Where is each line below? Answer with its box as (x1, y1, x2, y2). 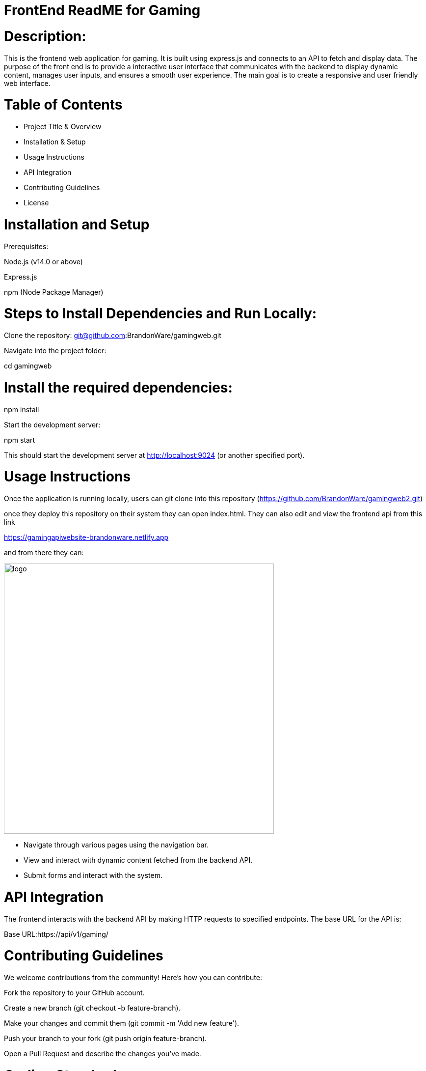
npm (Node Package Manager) (4, 287, 104, 296)
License (24, 198, 49, 207)
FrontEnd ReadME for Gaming (4, 2, 201, 19)
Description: (4, 28, 86, 45)
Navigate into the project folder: (4, 346, 106, 355)
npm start (4, 435, 35, 444)
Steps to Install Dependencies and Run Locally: (4, 305, 317, 322)
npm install (4, 405, 39, 414)
